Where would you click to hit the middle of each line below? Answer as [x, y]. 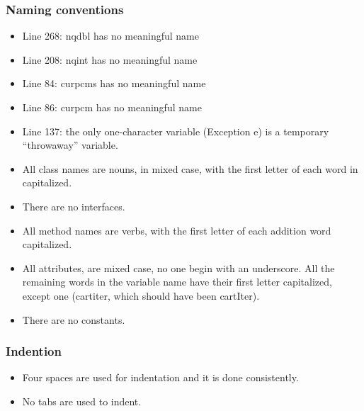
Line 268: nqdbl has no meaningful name [110, 36]
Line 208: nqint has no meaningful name [110, 59]
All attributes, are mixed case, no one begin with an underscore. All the [178, 268]
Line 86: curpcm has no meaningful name [112, 107]
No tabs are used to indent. [82, 401]
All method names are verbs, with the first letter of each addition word [177, 230]
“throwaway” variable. [70, 145]
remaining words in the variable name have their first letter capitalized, [177, 282]
